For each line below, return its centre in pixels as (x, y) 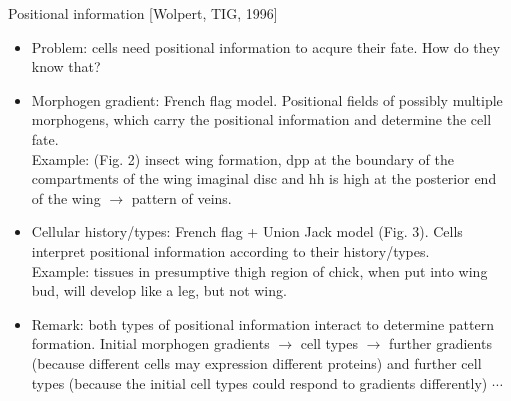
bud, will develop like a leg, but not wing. (159, 290)
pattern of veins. (181, 197)
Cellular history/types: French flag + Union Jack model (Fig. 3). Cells (247, 231)
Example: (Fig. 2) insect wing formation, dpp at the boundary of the (242, 158)
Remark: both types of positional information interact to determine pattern (262, 323)
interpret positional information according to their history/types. (230, 250)
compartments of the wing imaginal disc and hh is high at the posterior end (264, 178)
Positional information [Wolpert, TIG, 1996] (143, 13)
